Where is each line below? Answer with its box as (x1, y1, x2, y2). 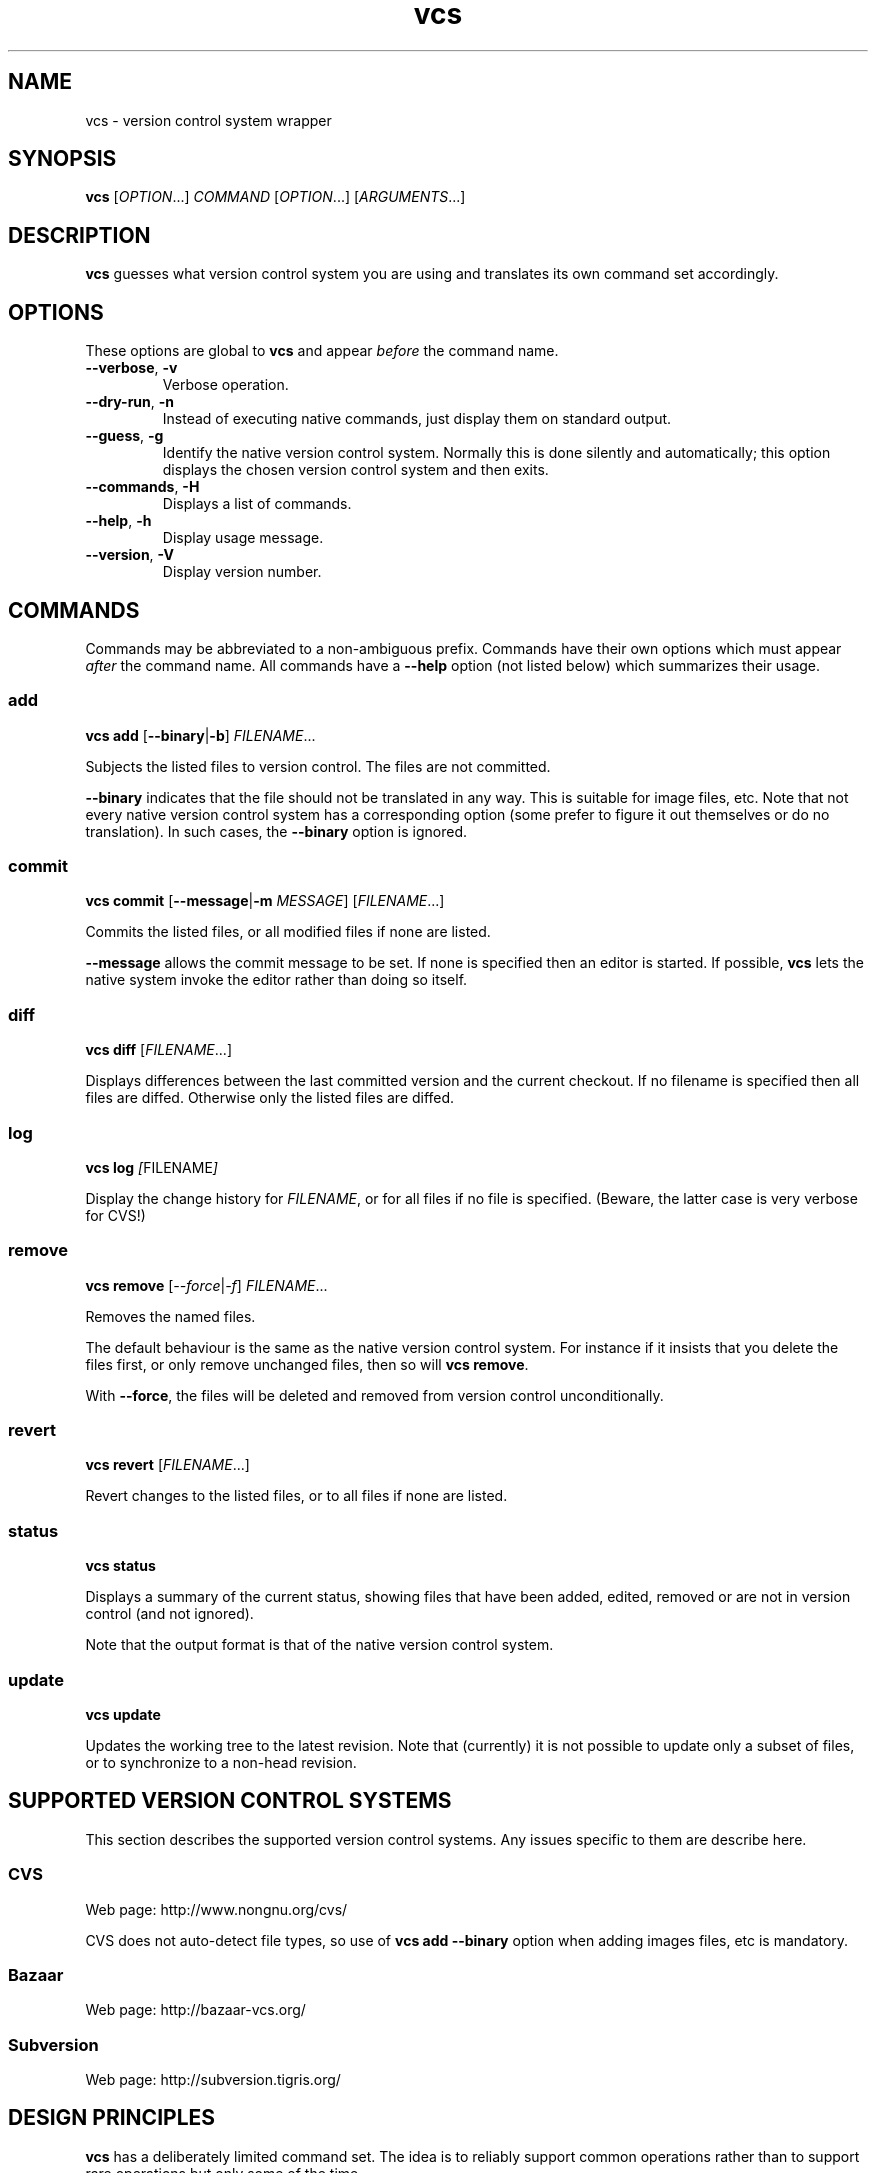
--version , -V (85, 546, 174, 564)
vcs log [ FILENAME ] (85, 1158, 218, 1176)
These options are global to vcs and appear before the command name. (85, 342, 559, 360)
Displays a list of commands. (162, 495, 352, 513)
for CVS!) (85, 1206, 146, 1224)
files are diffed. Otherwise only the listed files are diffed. (85, 1089, 455, 1107)
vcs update (85, 1705, 161, 1723)
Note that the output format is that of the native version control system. (85, 1636, 554, 1654)
